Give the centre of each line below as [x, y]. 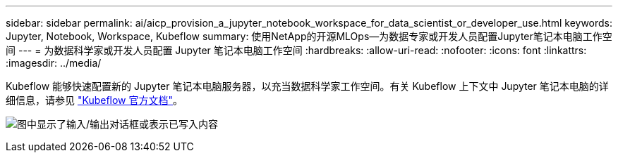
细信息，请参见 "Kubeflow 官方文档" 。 [95, 100]
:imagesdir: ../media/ [54, 63]
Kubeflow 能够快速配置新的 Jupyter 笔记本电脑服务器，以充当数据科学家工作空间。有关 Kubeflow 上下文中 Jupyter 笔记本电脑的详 [307, 86]
